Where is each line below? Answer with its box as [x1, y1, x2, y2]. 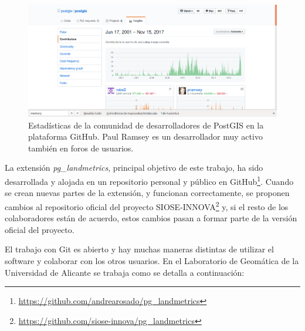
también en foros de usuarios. [28, 141, 134, 154]
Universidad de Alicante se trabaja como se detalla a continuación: [5, 266, 245, 278]
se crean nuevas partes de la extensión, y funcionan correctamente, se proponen [5, 187, 290, 199]
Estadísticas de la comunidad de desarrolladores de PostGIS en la [28, 119, 264, 131]
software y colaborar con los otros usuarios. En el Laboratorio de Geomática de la [5, 254, 299, 266]
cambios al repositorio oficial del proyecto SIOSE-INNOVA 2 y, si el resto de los [5, 198, 289, 212]
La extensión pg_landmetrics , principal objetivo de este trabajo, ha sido [5, 161, 263, 174]
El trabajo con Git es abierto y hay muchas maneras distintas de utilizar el [5, 243, 274, 255]
